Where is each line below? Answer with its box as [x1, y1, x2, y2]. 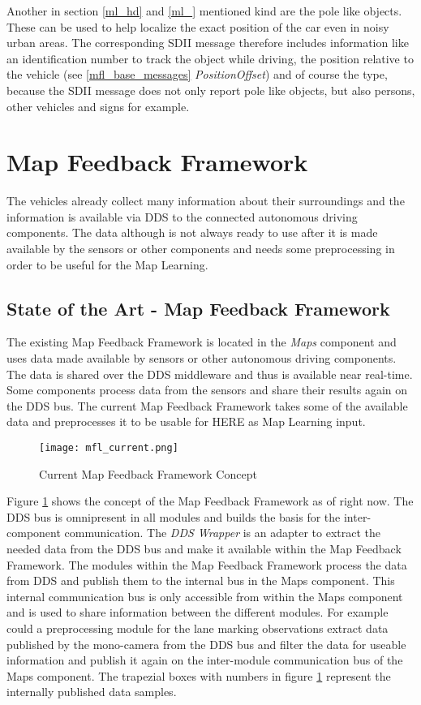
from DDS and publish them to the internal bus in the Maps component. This [6, 572, 395, 589]
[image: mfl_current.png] [39, 442, 178, 454]
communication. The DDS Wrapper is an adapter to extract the [64, 524, 381, 541]
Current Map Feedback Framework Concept [39, 465, 257, 482]
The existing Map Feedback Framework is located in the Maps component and [6, 333, 397, 350]
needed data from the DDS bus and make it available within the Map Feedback [6, 540, 402, 557]
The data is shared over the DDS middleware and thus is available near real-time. [6, 365, 413, 382]
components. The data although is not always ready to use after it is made [6, 224, 378, 241]
